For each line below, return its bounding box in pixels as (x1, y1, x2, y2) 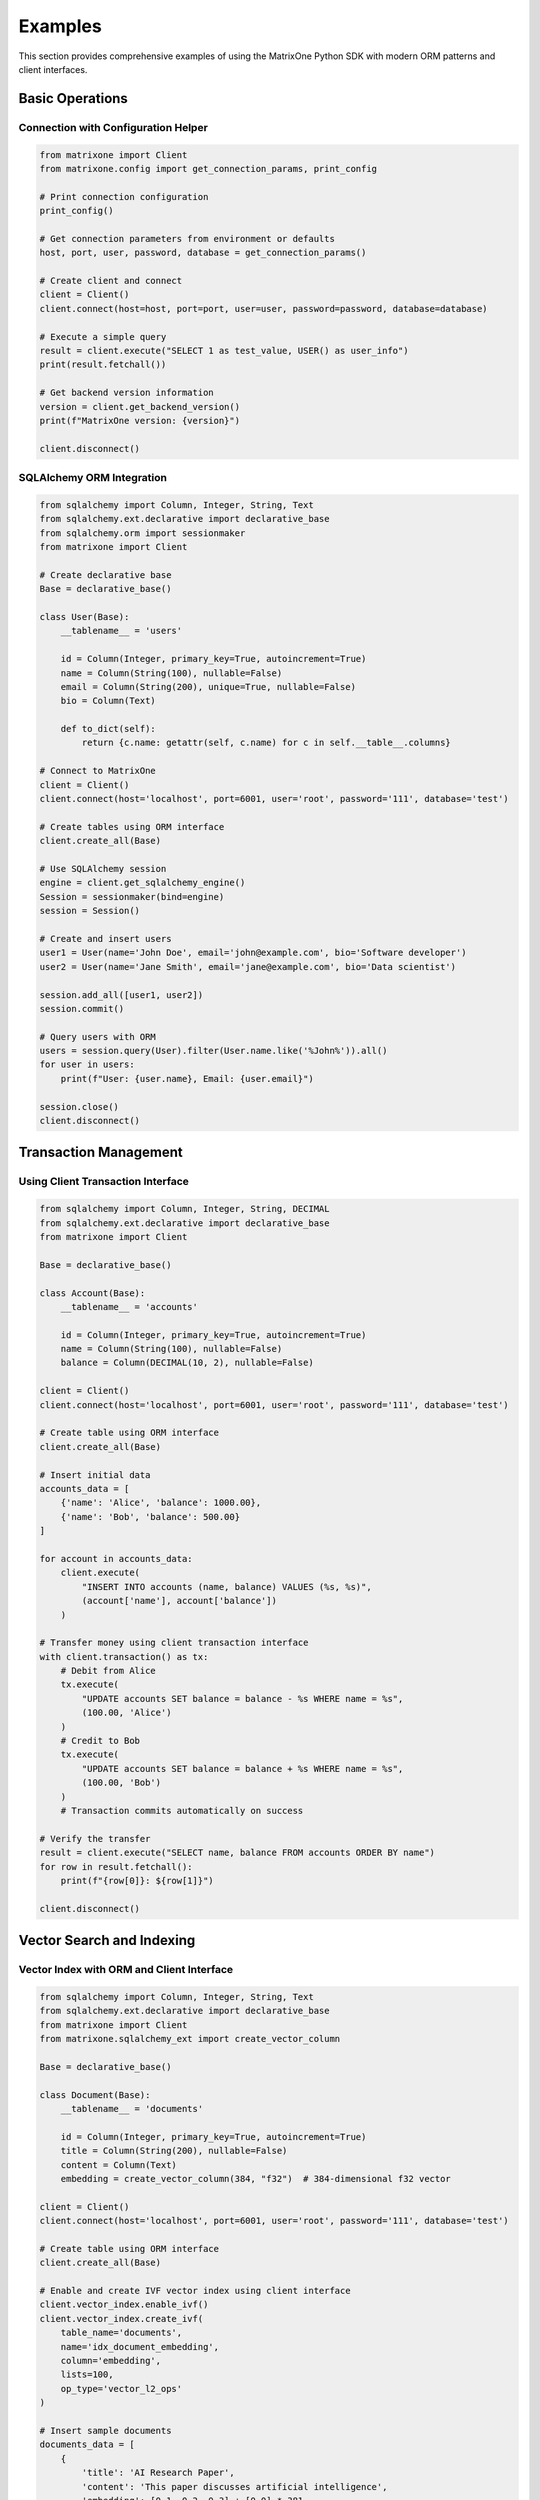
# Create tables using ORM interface (39, 821, 225, 832)
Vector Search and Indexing (18, 1932, 196, 1949)
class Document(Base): (39, 2089, 151, 2100)
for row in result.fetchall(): (39, 1861, 194, 1872)
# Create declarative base (39, 569, 172, 580)
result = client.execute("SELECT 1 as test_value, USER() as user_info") (39, 345, 409, 356)
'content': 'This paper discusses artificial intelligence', (81, 2481, 388, 2492)
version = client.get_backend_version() (39, 401, 240, 412)
